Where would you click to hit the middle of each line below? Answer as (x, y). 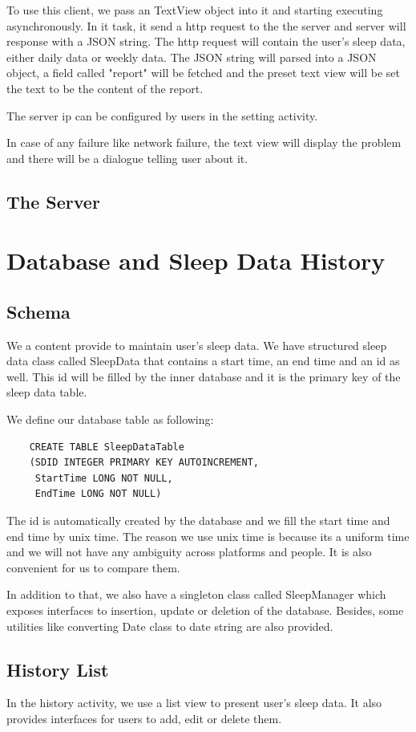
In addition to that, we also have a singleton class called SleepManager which (196, 594)
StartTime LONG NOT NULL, (104, 478)
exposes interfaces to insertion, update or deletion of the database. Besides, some (205, 610)
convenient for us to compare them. (93, 567)
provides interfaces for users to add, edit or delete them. (144, 718)
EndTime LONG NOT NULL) (98, 494)
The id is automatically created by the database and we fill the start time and (198, 521)
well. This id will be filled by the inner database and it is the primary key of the (204, 376)
